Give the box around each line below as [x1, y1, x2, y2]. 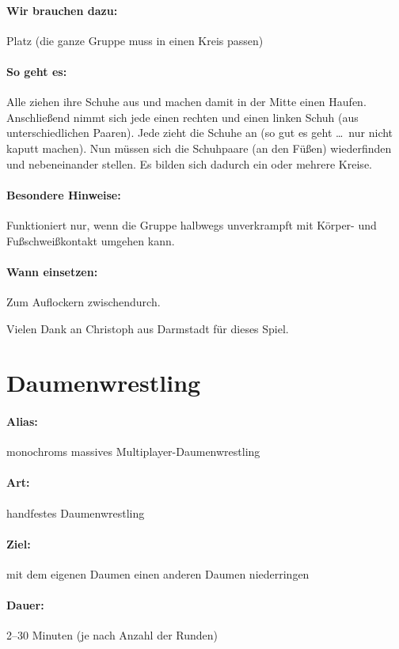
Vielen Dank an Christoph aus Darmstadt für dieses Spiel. [6, 320, 289, 336]
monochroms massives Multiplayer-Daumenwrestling [6, 443, 260, 460]
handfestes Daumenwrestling [6, 504, 145, 521]
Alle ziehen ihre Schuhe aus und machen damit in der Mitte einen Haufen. [6, 93, 367, 110]
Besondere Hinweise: [6, 186, 121, 203]
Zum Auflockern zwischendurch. [6, 293, 161, 309]
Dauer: [6, 597, 44, 613]
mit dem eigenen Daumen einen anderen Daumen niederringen [6, 566, 310, 583]
